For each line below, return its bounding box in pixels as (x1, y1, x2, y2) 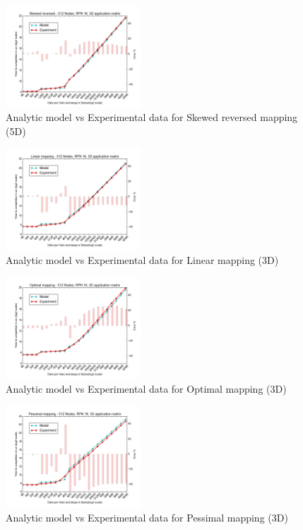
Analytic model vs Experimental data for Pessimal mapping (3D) (6, 509, 288, 524)
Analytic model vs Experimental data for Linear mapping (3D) (6, 252, 279, 267)
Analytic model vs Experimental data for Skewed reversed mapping (6, 110, 298, 125)
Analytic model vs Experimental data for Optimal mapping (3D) (6, 381, 287, 396)
